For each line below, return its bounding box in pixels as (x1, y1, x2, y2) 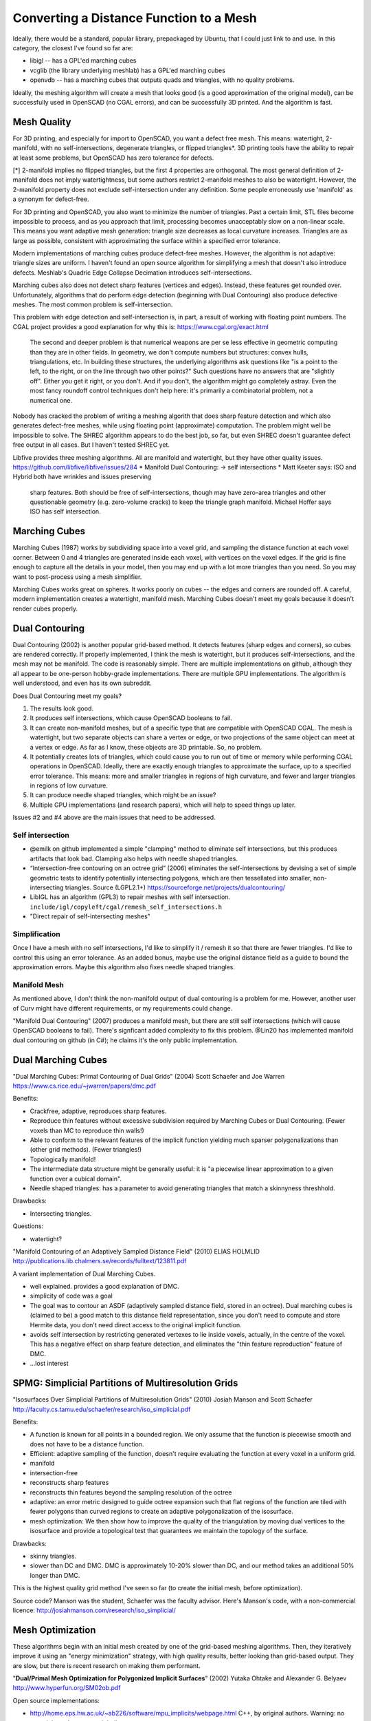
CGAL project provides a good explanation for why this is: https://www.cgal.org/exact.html (12, 322, 269, 330)
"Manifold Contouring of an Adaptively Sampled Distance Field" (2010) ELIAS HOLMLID (12, 1247, 260, 1256)
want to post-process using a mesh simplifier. (12, 572, 142, 581)
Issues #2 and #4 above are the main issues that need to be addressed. (12, 813, 216, 822)
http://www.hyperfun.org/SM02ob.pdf (12, 1684, 121, 1692)
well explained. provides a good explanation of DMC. (30, 1282, 180, 1291)
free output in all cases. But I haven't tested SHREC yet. (12, 441, 170, 449)
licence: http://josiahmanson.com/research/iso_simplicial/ (12, 1606, 177, 1614)
